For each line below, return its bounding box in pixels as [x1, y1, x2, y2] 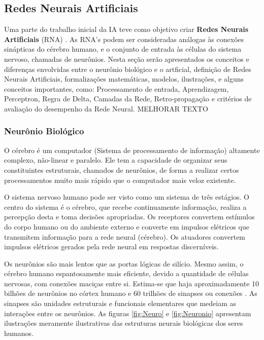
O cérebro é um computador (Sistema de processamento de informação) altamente [4, 144, 260, 155]
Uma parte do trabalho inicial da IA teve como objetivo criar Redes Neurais [4, 24, 249, 34]
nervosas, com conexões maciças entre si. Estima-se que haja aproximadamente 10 [4, 278, 259, 288]
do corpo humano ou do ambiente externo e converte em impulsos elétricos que [4, 221, 249, 232]
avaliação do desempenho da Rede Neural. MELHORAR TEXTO [4, 103, 208, 114]
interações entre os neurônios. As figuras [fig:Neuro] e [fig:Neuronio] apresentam [4, 308, 251, 318]
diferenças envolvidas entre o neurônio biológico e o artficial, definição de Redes [4, 63, 251, 74]
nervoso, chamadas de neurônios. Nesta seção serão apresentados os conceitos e [4, 53, 249, 64]
